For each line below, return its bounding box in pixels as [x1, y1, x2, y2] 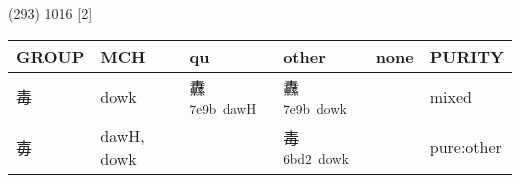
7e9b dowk [283, 98, 347, 118]
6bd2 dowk [283, 149, 349, 169]
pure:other [429, 135, 502, 159]
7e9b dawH [189, 98, 257, 118]
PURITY [429, 44, 504, 68]
